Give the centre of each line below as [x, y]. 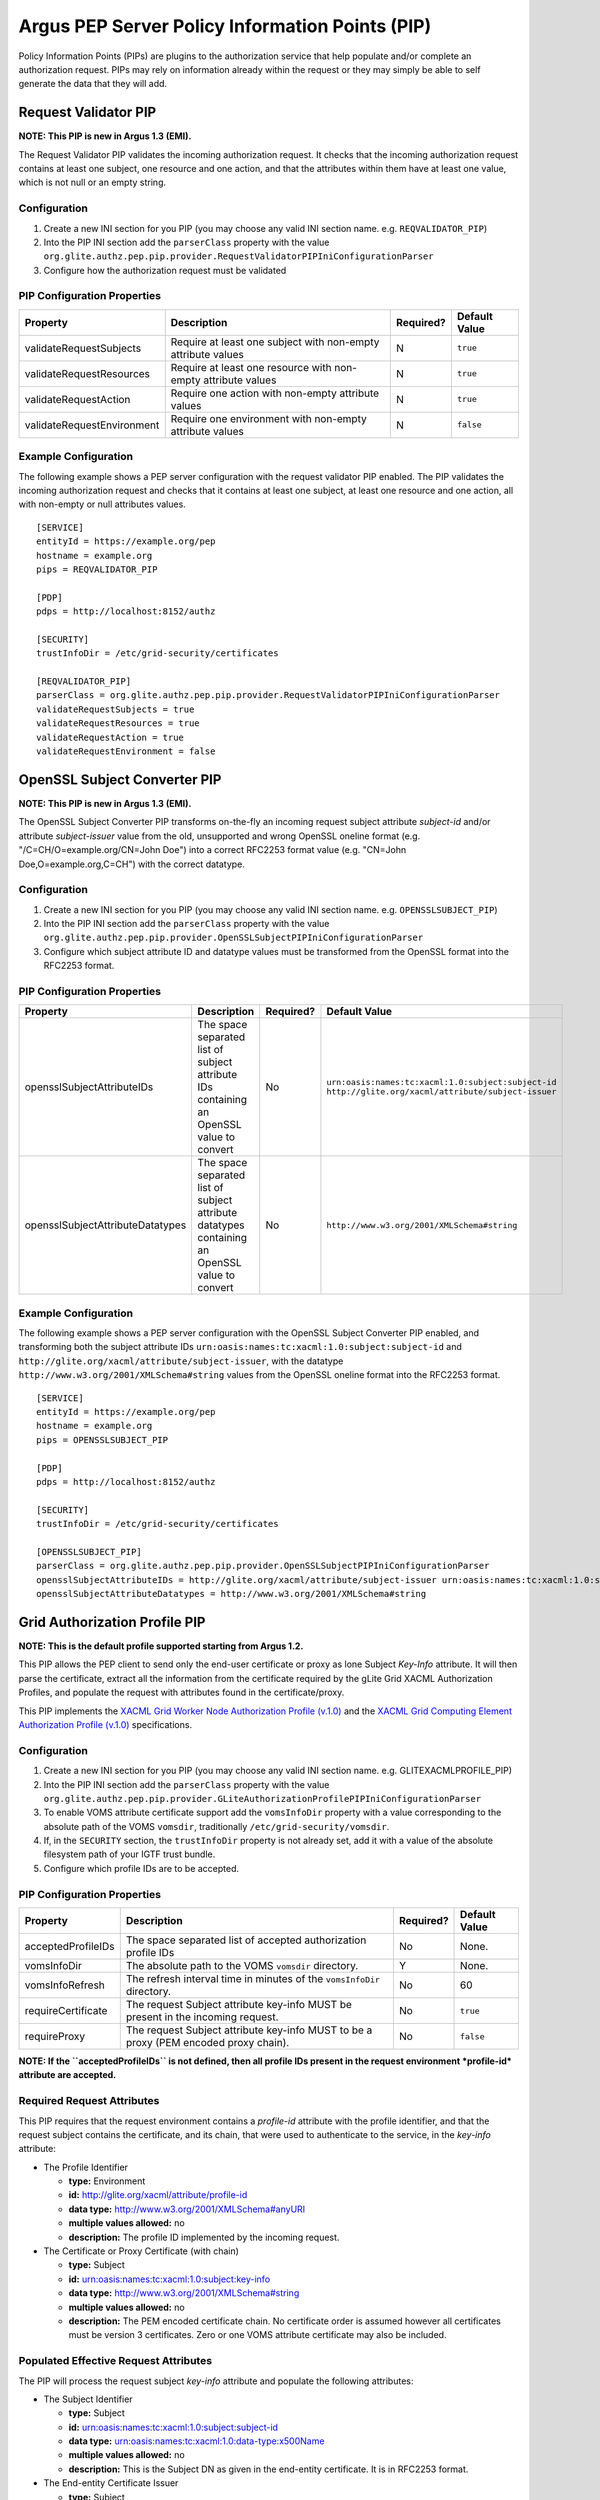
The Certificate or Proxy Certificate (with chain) [141, 2251]
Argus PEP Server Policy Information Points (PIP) [225, 26]
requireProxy [54, 2036]
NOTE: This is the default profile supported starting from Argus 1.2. [161, 1646]
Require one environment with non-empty [268, 418]
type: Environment [107, 2181]
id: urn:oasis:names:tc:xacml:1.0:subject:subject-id [173, 2427]
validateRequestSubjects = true [115, 709]
